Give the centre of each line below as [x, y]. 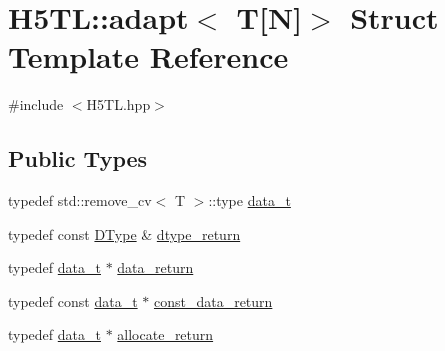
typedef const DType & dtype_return [124, 233]
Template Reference [148, 56]
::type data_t [249, 200]
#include [36, 104]
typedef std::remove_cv [80, 200]
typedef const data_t [73, 300]
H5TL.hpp [118, 104]
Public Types [78, 158]
